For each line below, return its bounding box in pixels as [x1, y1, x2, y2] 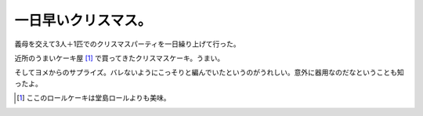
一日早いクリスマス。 [14, 12, 152, 29]
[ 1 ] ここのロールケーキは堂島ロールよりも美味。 [16, 93, 172, 103]
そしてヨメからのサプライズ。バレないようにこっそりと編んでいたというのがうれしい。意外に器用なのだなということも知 [14, 67, 404, 78]
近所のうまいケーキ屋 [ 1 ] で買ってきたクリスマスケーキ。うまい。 [14, 53, 225, 63]
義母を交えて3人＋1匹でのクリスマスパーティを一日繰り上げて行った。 [14, 39, 240, 49]
